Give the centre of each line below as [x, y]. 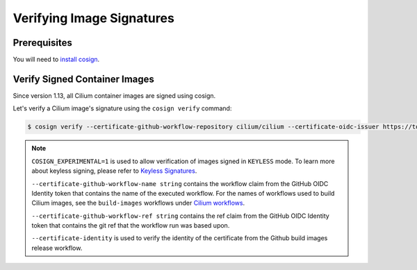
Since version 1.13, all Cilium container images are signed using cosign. [114, 95]
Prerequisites [42, 43]
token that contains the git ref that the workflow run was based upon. [131, 226]
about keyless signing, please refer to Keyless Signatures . [114, 171]
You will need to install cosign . [56, 60]
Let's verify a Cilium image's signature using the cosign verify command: [122, 108]
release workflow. [57, 248]
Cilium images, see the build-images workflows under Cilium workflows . [138, 203]
